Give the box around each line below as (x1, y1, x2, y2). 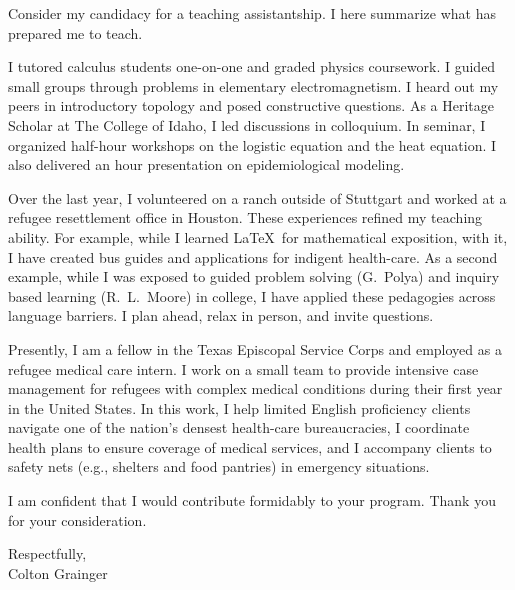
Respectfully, (8, 543, 87, 564)
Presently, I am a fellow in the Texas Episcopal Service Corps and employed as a (8, 338, 502, 359)
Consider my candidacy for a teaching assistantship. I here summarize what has (8, 3, 496, 23)
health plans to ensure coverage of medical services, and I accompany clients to (8, 436, 492, 457)
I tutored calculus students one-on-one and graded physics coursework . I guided (8, 56, 496, 77)
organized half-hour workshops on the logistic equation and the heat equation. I (8, 134, 497, 155)
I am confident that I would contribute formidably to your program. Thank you (8, 490, 496, 511)
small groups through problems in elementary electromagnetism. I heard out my (8, 75, 499, 96)
